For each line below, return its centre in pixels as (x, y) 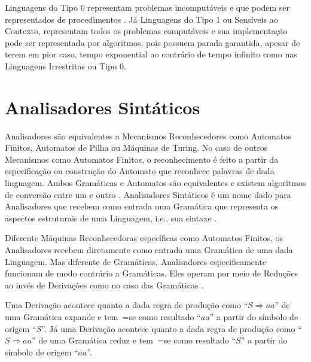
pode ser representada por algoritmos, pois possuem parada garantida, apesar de (153, 42)
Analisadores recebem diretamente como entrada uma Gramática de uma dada (149, 250)
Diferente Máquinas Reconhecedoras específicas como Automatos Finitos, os (144, 238)
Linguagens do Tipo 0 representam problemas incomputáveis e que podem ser (147, 7)
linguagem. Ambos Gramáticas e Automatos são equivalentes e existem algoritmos (155, 183)
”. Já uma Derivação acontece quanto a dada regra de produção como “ (172, 328)
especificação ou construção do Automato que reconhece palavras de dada (140, 171)
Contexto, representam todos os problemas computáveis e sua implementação (146, 31)
